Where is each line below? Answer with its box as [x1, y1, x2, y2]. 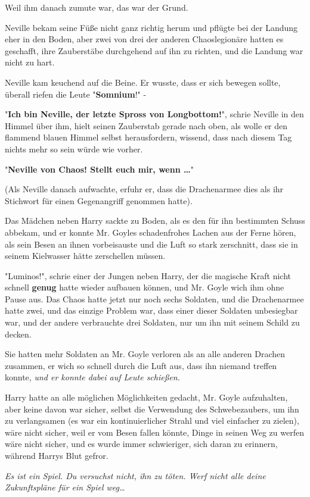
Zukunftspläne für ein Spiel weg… [5, 481, 125, 493]
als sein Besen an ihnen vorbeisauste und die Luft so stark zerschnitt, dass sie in [5, 237, 298, 250]
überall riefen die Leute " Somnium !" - [5, 87, 147, 100]
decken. [5, 327, 32, 340]
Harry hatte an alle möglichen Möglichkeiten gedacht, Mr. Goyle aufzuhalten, [5, 391, 288, 404]
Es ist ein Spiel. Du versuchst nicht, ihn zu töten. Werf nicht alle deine [5, 469, 266, 482]
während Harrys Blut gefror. [5, 449, 108, 461]
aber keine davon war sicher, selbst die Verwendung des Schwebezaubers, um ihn [5, 402, 299, 415]
